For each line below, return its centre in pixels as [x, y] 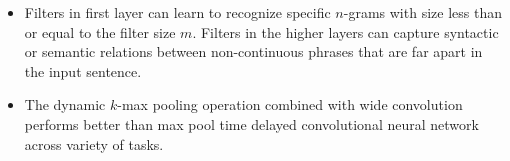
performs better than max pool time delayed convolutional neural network [251, 123]
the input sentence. [83, 70]
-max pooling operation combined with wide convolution [290, 104]
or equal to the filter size [100, 31]
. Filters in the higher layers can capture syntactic [345, 31]
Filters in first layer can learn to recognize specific [177, 12]
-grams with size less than [422, 12]
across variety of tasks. [94, 143]
